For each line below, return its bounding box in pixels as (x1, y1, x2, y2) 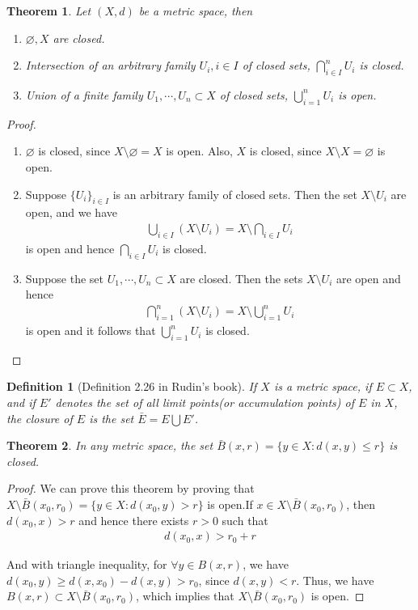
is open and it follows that (25, 322, 156, 339)
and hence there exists (78, 511, 189, 528)
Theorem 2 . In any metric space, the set (6, 437, 213, 454)
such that (222, 511, 268, 528)
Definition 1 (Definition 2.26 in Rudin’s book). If (6, 378, 257, 395)
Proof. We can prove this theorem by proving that (6, 480, 255, 497)
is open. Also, (166, 142, 233, 159)
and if (6, 394, 36, 411)
